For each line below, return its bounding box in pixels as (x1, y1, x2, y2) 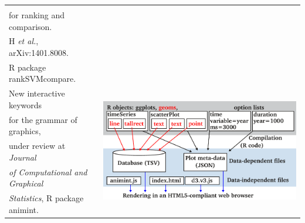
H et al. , (9, 35, 39, 47)
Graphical (9, 177, 43, 189)
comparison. (9, 20, 52, 32)
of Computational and (9, 165, 87, 178)
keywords (9, 98, 42, 111)
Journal (9, 151, 36, 163)
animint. (9, 203, 39, 215)
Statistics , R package (9, 192, 84, 204)
